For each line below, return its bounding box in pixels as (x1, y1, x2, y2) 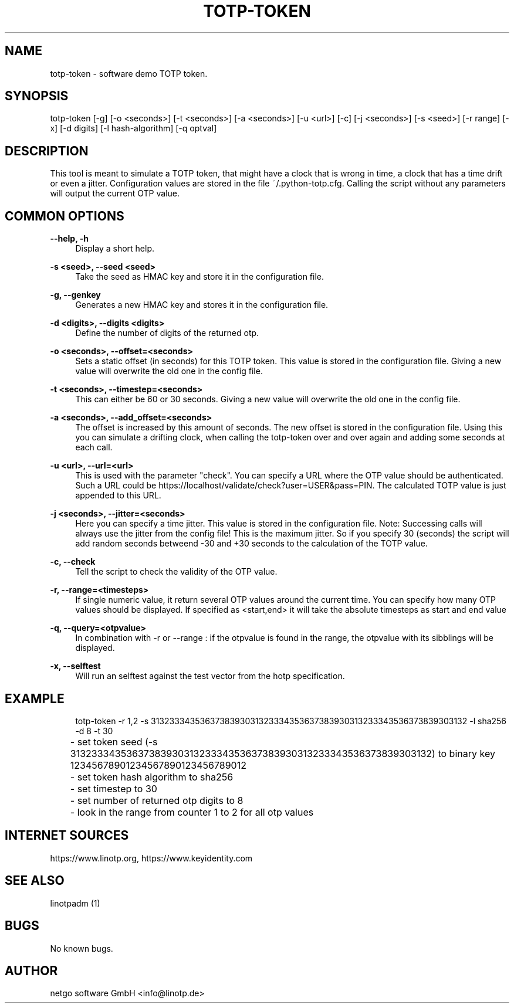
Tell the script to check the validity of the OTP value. (75, 566, 278, 577)
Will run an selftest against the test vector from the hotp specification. (75, 671, 345, 681)
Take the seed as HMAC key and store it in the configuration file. (75, 271, 324, 282)
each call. (75, 442, 113, 453)
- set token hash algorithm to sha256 (70, 771, 234, 783)
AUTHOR (5, 963, 58, 978)
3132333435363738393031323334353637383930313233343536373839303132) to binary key (70, 747, 495, 759)
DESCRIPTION (5, 143, 89, 158)
